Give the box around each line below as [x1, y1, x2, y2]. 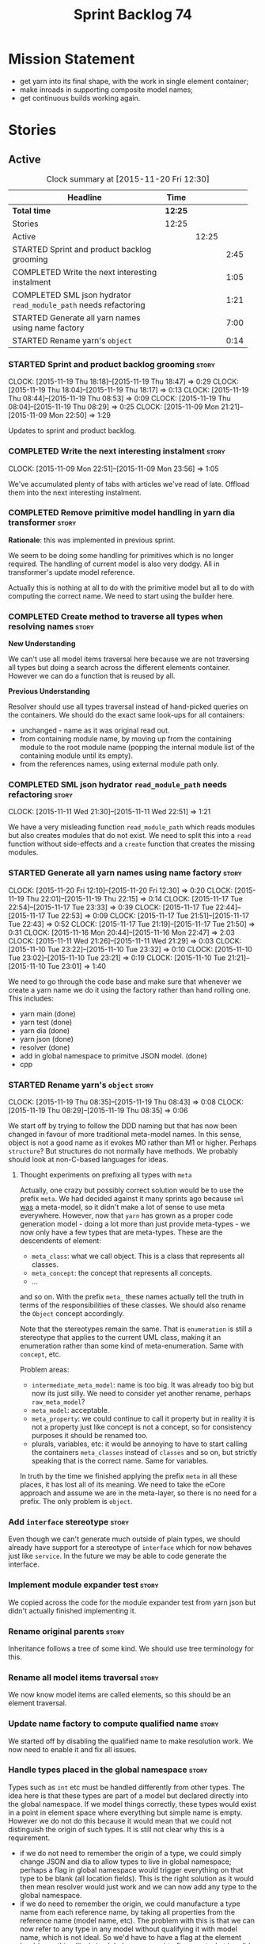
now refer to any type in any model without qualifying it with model [19, 1924, 237, 1934]
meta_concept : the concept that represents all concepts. [31, 1269, 212, 1278]
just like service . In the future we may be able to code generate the [8, 1552, 227, 1561]
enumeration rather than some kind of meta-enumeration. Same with [19, 1341, 244, 1351]
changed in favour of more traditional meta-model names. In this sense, [8, 1130, 242, 1139]
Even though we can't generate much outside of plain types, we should [8, 1534, 240, 1544]
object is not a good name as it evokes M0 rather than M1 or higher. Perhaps [8, 1138, 257, 1147]
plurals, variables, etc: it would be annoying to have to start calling [31, 1439, 248, 1448]
